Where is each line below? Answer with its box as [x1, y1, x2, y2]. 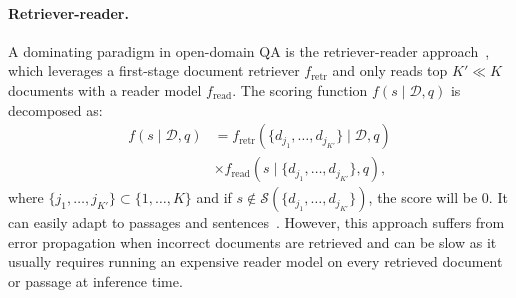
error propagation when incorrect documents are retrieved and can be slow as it [8, 231, 497, 252]
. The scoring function [232, 79, 368, 100]
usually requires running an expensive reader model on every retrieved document [8, 251, 503, 272]
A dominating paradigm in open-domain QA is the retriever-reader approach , [8, 40, 490, 61]
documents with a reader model [8, 79, 202, 100]
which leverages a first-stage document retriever [8, 60, 300, 81]
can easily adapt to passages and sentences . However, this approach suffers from [8, 212, 505, 233]
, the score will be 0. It [368, 187, 508, 208]
